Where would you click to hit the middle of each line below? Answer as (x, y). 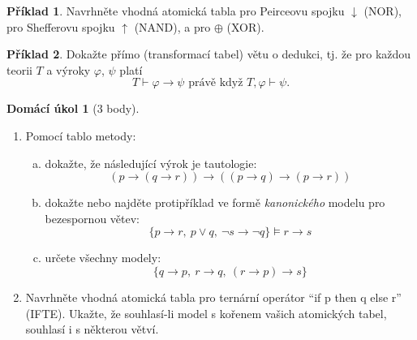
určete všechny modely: (103, 258)
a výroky (69, 69)
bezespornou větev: (92, 218)
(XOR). (245, 26)
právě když (216, 83)
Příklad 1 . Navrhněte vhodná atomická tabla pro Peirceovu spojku (176, 11)
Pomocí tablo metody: (81, 135)
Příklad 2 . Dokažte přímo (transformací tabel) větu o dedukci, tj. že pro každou (209, 54)
